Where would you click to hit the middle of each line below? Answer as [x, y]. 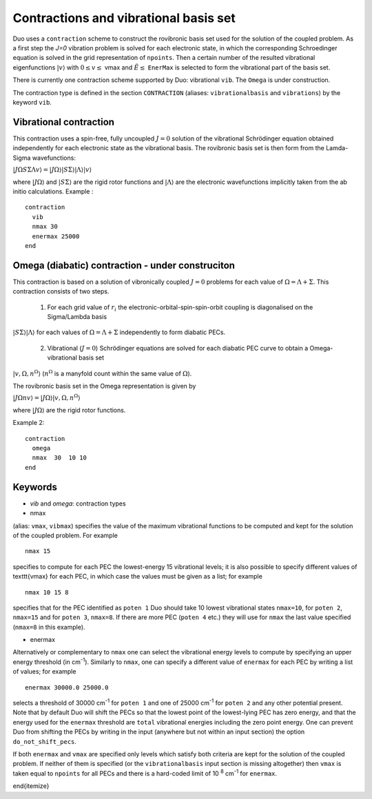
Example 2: [29, 423]
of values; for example [44, 672]
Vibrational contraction [64, 122]
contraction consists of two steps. [61, 291]
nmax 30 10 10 [60, 458]
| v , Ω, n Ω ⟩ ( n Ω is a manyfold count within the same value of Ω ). [102, 373]
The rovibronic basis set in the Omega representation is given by [104, 386]
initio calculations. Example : [53, 191]
